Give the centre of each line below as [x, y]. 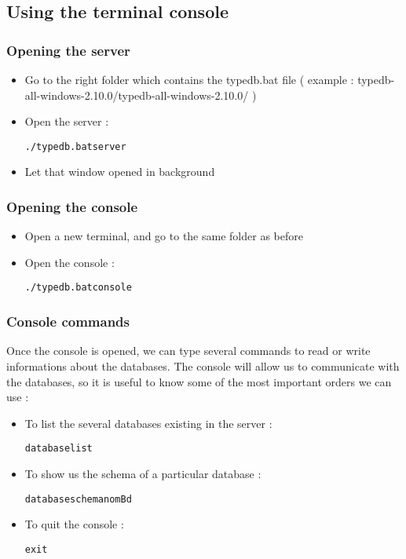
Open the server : [67, 121]
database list [59, 449]
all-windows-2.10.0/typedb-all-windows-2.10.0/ [137, 95]
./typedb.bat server [75, 146]
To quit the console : [74, 524]
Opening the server [68, 50]
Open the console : [69, 262]
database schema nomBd [78, 499]
